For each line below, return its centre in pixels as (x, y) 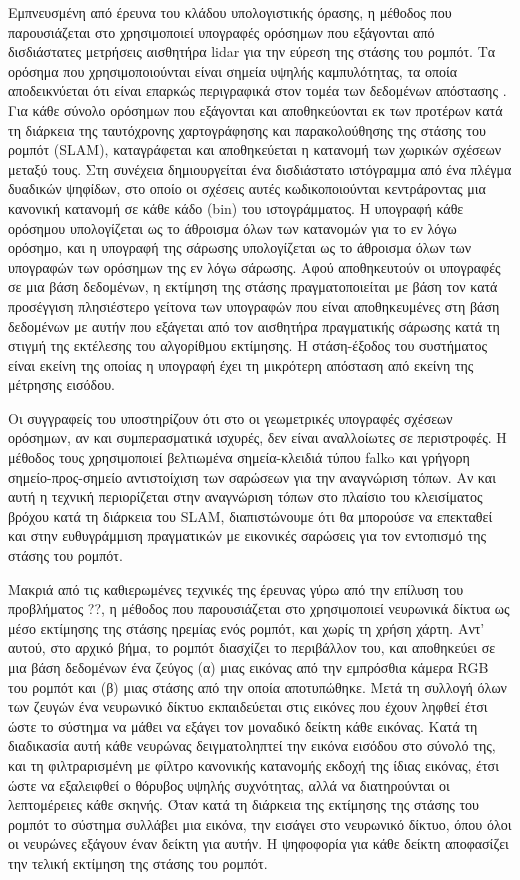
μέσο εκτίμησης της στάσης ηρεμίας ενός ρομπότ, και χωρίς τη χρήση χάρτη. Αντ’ (246, 627)
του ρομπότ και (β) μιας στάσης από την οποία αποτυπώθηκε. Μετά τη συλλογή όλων (257, 686)
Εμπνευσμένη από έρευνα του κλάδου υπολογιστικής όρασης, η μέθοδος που (230, 12)
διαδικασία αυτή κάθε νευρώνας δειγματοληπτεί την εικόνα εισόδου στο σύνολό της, (252, 745)
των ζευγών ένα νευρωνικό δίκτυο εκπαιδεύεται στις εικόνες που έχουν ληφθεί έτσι (248, 706)
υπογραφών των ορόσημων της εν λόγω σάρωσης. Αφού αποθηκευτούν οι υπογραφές (254, 266)
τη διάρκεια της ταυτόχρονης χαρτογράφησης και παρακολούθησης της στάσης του (247, 129)
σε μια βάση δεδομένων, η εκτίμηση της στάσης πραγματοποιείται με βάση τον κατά (253, 286)
